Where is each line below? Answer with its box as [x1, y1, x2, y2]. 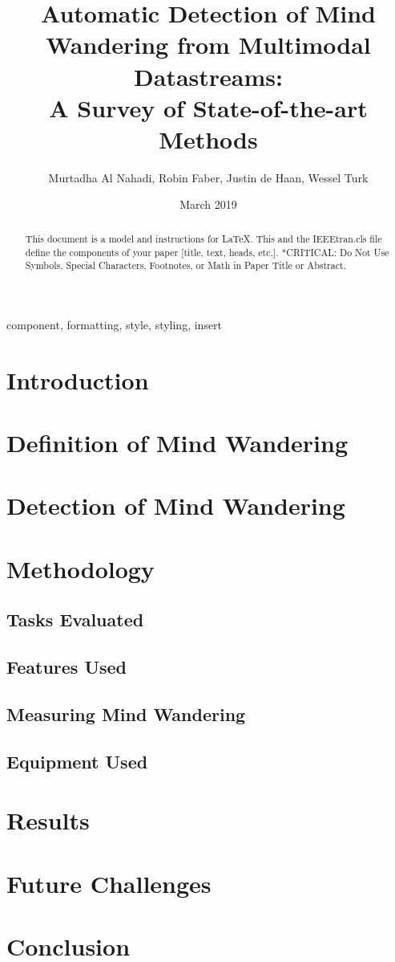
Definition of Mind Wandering [6, 426, 348, 459]
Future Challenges [6, 866, 212, 899]
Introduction [6, 363, 149, 396]
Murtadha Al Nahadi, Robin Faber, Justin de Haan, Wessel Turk [48, 169, 369, 185]
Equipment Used [6, 748, 148, 773]
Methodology [6, 552, 155, 585]
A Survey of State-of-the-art [49, 91, 368, 124]
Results [6, 804, 90, 837]
